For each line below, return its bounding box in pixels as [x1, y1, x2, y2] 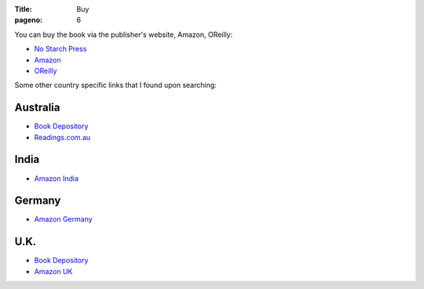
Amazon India [34, 173, 79, 183]
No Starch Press [34, 44, 87, 54]
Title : [14, 5, 33, 13]
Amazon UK [34, 266, 73, 276]
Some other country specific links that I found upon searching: [14, 81, 217, 90]
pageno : [14, 16, 43, 25]
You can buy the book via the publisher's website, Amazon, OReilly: [14, 30, 233, 39]
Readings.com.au [34, 132, 91, 142]
